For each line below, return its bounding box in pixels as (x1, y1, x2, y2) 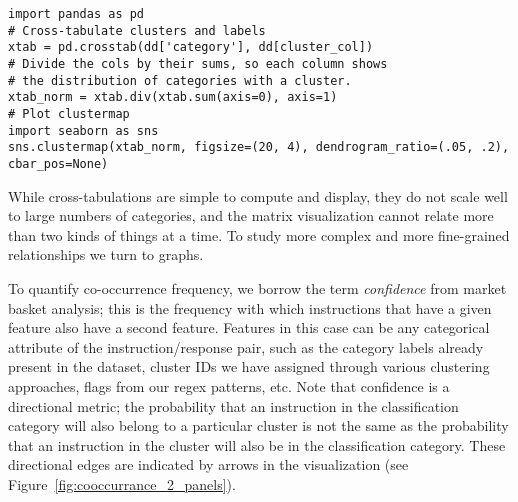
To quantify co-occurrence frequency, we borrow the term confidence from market (8, 277, 507, 298)
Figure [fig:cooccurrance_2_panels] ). (8, 473, 236, 494)
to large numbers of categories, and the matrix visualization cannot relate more (8, 205, 494, 226)
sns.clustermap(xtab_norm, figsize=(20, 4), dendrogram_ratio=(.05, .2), (8, 140, 510, 155)
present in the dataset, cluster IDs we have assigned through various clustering (8, 356, 490, 377)
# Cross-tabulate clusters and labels (8, 23, 266, 38)
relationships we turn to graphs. (8, 244, 204, 265)
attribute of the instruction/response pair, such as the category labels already (8, 336, 484, 357)
